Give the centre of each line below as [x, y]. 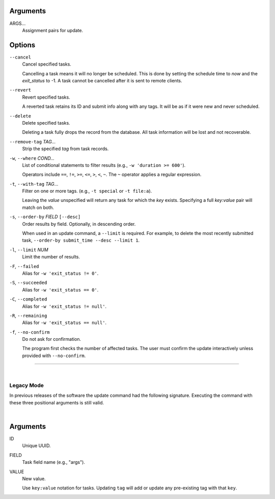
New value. [34, 479]
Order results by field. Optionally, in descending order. [79, 224]
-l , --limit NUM [29, 250]
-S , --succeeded [28, 283]
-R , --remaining [28, 315]
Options [22, 45]
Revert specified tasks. [46, 97]
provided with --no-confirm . [54, 356]
